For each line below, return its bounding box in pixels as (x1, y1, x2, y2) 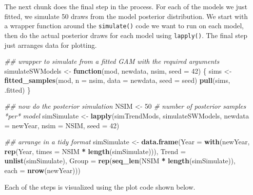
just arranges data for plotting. (4, 39, 97, 50)
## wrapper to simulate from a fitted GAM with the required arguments (4, 56, 219, 66)
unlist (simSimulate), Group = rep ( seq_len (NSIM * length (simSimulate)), (4, 156, 235, 166)
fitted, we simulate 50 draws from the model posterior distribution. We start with (4, 11, 248, 21)
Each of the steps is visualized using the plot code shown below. (4, 181, 195, 192)
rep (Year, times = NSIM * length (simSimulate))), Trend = (4, 146, 186, 156)
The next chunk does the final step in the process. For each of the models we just (4, 1, 248, 11)
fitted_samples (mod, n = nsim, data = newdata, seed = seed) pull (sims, (4, 75, 230, 85)
